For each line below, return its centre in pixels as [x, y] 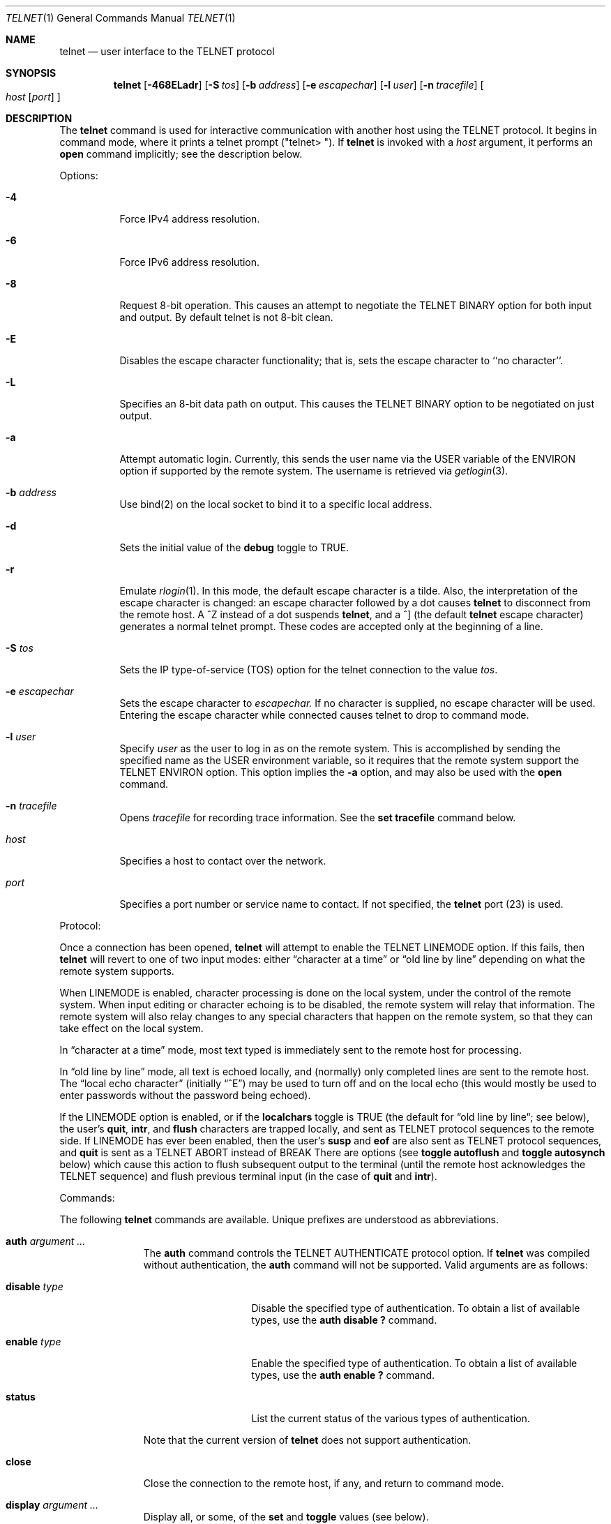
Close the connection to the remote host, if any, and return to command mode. [324, 1483]
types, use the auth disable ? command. [344, 1320]
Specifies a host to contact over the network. [223, 861]
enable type [33, 1342]
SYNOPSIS [31, 73]
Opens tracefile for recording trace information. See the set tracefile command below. [318, 817]
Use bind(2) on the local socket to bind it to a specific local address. [276, 504]
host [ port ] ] [33, 97]
